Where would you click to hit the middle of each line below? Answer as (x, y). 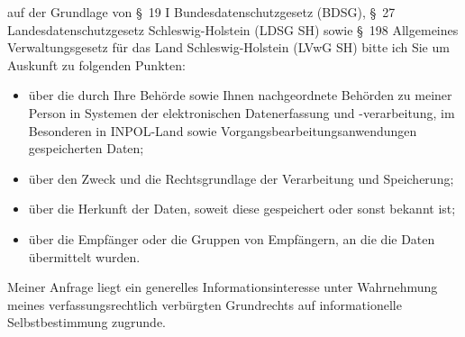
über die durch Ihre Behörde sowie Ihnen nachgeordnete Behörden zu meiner (240, 95)
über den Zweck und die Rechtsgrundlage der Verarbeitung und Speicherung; (241, 178)
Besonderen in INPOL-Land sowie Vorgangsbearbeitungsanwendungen (223, 130)
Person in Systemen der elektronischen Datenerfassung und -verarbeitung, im (242, 112)
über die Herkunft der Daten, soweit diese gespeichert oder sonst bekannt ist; (242, 209)
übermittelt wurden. (84, 256)
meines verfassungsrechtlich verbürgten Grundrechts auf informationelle (205, 304)
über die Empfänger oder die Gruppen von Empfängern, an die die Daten (232, 238)
